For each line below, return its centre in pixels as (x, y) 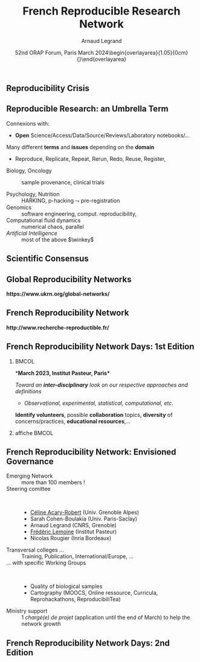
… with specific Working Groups (46, 563)
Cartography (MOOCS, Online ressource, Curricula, (94, 593)
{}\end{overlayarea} (102, 59)
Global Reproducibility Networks (69, 279)
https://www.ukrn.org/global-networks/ (58, 294)
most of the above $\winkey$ (58, 239)
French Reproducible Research (102, 11)
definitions (28, 391)
